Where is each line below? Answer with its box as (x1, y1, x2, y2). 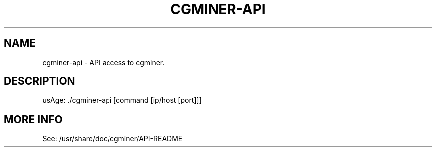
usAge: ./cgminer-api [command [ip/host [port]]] (42, 96, 202, 105)
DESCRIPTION (4, 75, 75, 88)
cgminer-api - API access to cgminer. (42, 58, 165, 67)
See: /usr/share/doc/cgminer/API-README (42, 134, 183, 143)
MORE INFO (4, 113, 63, 126)
